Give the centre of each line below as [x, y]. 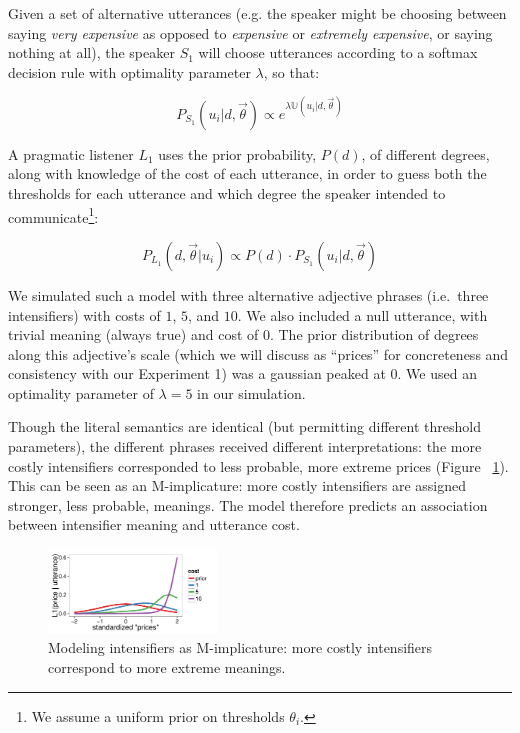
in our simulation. [251, 392]
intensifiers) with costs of [84, 314]
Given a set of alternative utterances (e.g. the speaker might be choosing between [257, 13]
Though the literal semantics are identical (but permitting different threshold [244, 426]
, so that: [291, 71]
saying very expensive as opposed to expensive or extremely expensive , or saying [250, 32]
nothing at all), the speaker [91, 52]
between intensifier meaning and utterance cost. [154, 524]
